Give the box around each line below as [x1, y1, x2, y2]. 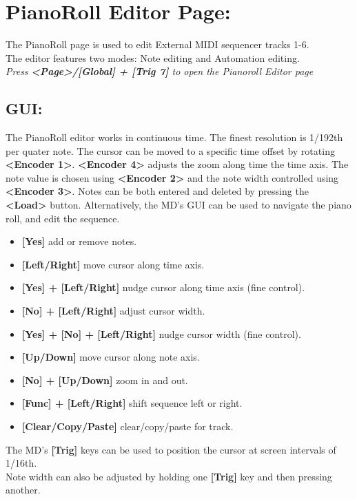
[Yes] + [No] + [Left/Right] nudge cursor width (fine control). [21, 326, 301, 341]
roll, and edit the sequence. [6, 211, 120, 225]
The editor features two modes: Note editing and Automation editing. [6, 50, 300, 65]
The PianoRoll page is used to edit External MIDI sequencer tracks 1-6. [6, 37, 309, 52]
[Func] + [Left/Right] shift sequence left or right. [21, 396, 243, 410]
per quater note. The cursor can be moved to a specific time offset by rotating [6, 143, 335, 158]
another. [6, 482, 41, 497]
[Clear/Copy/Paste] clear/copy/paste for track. [21, 419, 234, 434]
